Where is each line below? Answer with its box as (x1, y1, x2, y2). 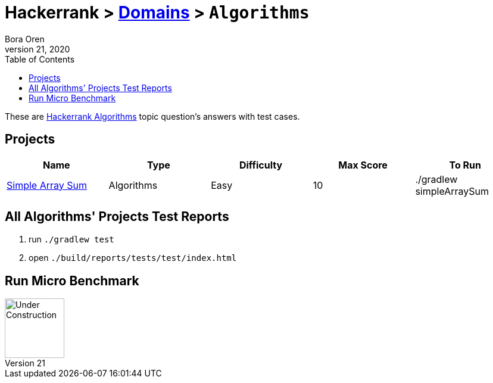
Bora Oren (5, 33, 45, 44)
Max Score (338, 158, 388, 171)
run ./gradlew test (29, 234, 114, 245)
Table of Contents (5, 54, 75, 64)
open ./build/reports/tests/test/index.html (29, 253, 237, 263)
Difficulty (239, 158, 283, 171)
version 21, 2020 (5, 43, 70, 54)
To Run (449, 158, 481, 171)
